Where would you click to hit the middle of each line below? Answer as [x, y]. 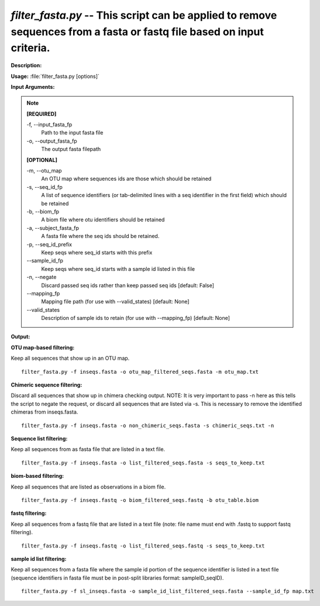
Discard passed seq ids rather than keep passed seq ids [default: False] [128, 285]
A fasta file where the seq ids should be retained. [100, 236]
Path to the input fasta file [72, 133]
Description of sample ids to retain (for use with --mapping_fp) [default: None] [136, 318]
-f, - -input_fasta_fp [49, 125]
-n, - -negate [42, 277]
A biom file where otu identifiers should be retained [103, 220]
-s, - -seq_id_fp [44, 187]
